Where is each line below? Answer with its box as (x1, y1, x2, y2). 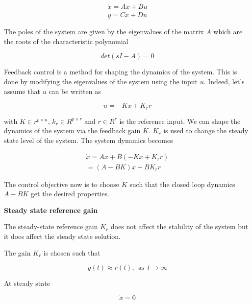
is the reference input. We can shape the (119, 116, 241, 126)
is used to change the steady (163, 125, 249, 136)
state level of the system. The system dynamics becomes (4, 135, 173, 145)
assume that (4, 86, 41, 96)
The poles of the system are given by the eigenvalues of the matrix (4, 26, 204, 37)
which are (213, 26, 243, 37)
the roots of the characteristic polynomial (4, 36, 128, 46)
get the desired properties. (30, 188, 109, 199)
